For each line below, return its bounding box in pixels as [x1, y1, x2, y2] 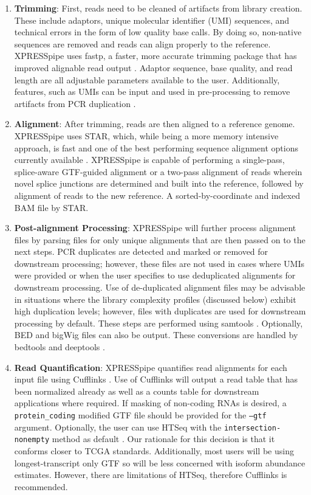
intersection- [224, 423, 281, 432]
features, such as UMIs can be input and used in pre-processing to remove [14, 85, 290, 98]
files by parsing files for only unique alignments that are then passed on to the [14, 233, 306, 246]
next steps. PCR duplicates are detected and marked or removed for [14, 245, 268, 258]
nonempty [14, 435, 50, 445]
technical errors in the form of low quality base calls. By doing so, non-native [14, 26, 302, 38]
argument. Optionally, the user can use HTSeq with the [14, 420, 222, 433]
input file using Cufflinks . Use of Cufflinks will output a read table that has [14, 373, 298, 386]
